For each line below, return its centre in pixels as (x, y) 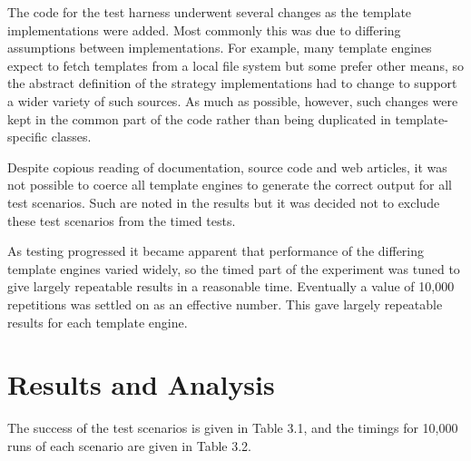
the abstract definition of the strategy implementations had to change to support (232, 83)
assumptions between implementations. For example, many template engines (220, 48)
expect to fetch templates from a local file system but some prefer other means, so (235, 65)
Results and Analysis (141, 384)
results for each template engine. (98, 322)
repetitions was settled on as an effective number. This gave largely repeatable (225, 304)
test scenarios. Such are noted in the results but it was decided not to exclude (224, 202)
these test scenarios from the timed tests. (122, 220)
